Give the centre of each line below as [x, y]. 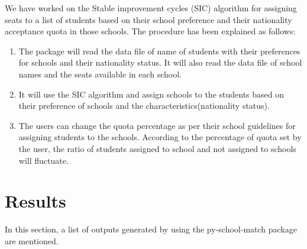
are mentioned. [32, 240]
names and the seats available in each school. [100, 74]
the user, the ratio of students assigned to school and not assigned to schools [157, 148]
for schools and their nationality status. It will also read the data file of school [160, 62]
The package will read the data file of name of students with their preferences [159, 51]
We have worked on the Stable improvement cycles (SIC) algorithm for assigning [151, 8]
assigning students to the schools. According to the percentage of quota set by [160, 137]
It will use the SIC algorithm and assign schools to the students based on [151, 94]
